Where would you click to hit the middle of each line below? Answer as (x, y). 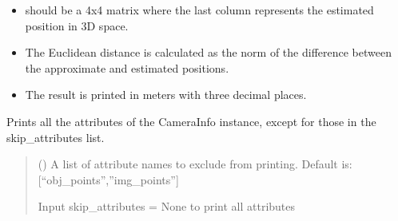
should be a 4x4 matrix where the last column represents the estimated (199, 10)
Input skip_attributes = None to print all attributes (167, 206)
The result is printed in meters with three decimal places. (166, 95)
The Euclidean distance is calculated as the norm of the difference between (208, 52)
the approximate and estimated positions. (127, 67)
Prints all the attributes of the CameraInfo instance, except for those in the (191, 121)
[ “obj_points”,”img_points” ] (108, 179)
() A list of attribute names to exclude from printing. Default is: (195, 164)
